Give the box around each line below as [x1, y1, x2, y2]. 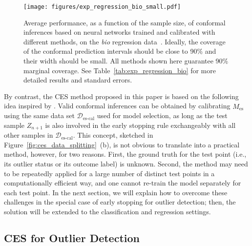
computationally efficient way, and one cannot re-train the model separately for [4, 178, 241, 188]
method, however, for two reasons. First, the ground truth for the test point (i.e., [4, 149, 247, 159]
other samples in [4, 130, 53, 140]
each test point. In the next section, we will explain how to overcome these [4, 187, 228, 197]
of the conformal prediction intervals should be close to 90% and [23, 46, 216, 56]
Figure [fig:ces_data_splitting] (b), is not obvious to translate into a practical [4, 139, 240, 149]
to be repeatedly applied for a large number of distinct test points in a [4, 168, 215, 178]
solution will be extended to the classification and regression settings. [4, 206, 211, 217]
